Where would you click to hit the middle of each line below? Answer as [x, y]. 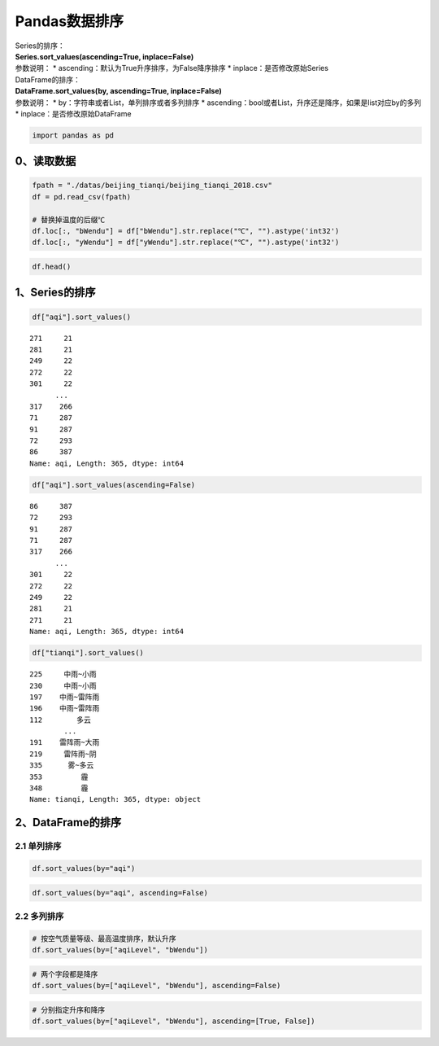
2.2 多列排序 [39, 916]
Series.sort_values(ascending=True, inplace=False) [104, 56]
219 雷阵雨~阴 [63, 754]
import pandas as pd [73, 135]
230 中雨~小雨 [63, 685]
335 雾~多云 [62, 766]
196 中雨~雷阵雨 [65, 709]
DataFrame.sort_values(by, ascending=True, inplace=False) [119, 91]
